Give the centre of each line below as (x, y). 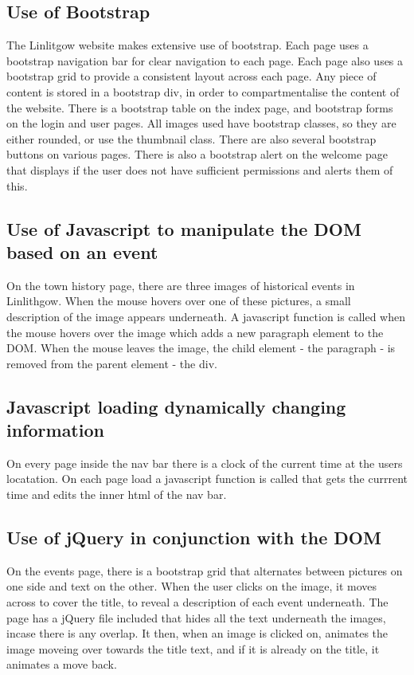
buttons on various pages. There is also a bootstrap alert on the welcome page (197, 154)
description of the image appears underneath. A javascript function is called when (206, 316)
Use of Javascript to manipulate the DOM (184, 228)
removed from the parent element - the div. (112, 363)
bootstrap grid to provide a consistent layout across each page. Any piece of (191, 76)
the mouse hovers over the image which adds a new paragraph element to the (195, 332)
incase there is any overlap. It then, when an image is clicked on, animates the (197, 633)
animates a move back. (62, 664)
